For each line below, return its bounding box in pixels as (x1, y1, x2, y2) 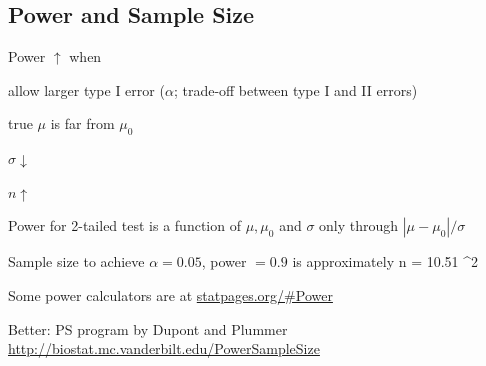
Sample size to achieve (8, 251, 145, 272)
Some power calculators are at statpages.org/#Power (8, 284, 333, 305)
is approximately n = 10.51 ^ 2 (292, 251, 479, 272)
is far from (50, 113, 115, 134)
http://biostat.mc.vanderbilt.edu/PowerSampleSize (8, 338, 320, 359)
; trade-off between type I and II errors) (173, 79, 418, 100)
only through (319, 215, 399, 236)
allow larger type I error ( (8, 79, 165, 100)
